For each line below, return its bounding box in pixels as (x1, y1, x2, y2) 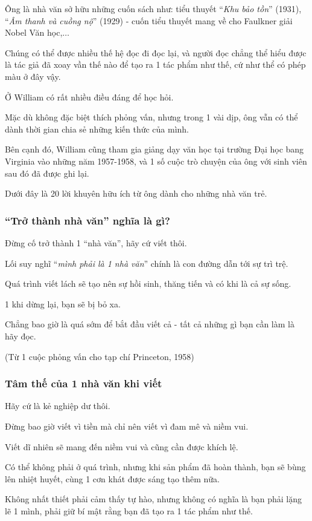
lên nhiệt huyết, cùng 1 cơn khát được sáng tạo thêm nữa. (5, 472, 220, 485)
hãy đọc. (5, 329, 36, 342)
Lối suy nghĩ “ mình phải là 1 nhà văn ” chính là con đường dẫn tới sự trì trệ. (5, 257, 288, 269)
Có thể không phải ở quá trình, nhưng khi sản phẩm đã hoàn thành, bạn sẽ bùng (5, 460, 306, 473)
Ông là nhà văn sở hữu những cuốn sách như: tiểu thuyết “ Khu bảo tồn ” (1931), (5, 2, 302, 15)
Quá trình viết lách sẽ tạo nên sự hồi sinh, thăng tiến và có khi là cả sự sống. (5, 277, 291, 290)
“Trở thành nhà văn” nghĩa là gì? (5, 212, 170, 228)
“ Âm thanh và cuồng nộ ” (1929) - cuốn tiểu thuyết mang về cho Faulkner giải (5, 14, 293, 27)
